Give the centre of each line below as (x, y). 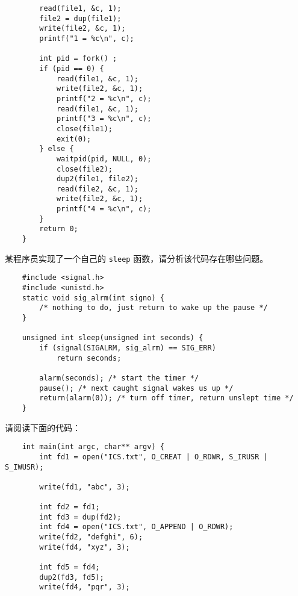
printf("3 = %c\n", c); (104, 119)
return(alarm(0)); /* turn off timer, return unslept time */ (166, 398)
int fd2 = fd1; (70, 507)
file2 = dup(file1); (80, 18)
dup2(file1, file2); (97, 179)
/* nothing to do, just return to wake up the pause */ (154, 308)
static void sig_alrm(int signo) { (93, 298)
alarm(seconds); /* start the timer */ (119, 378)
